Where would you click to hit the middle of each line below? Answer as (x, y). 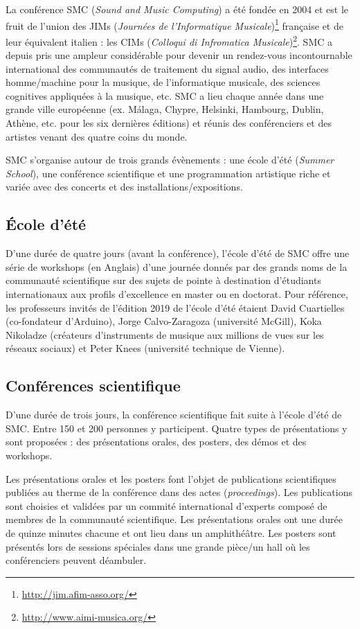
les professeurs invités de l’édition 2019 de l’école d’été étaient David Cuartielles (175, 307)
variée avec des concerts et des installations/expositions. (124, 187)
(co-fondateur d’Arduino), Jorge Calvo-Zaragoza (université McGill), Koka (164, 321)
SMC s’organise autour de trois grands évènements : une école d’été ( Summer (170, 160)
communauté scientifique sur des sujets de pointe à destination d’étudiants (163, 280)
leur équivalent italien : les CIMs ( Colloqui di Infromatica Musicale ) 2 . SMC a (169, 40)
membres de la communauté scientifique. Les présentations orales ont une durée (174, 519)
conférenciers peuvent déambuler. (76, 560)
